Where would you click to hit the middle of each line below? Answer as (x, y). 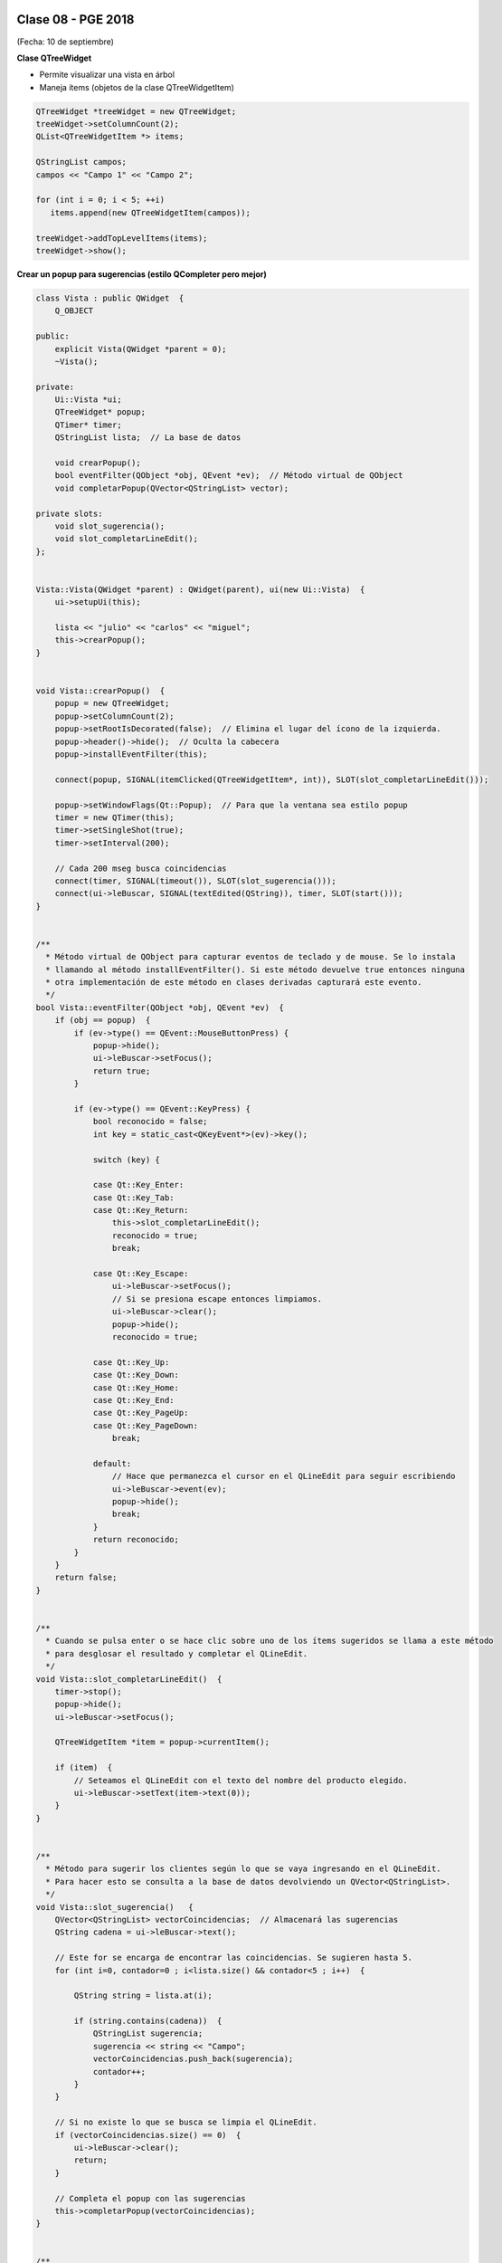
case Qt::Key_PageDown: (146, 1425)
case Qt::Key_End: (134, 1400)
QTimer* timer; (88, 425)
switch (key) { (126, 1160)
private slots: (69, 513)
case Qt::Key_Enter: (138, 1185)
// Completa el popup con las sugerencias (150, 2198)
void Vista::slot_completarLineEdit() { (129, 1679)
